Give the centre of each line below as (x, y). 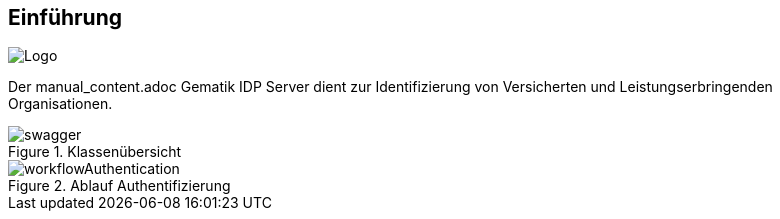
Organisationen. (60, 104)
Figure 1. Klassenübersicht (95, 152)
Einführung (65, 17)
